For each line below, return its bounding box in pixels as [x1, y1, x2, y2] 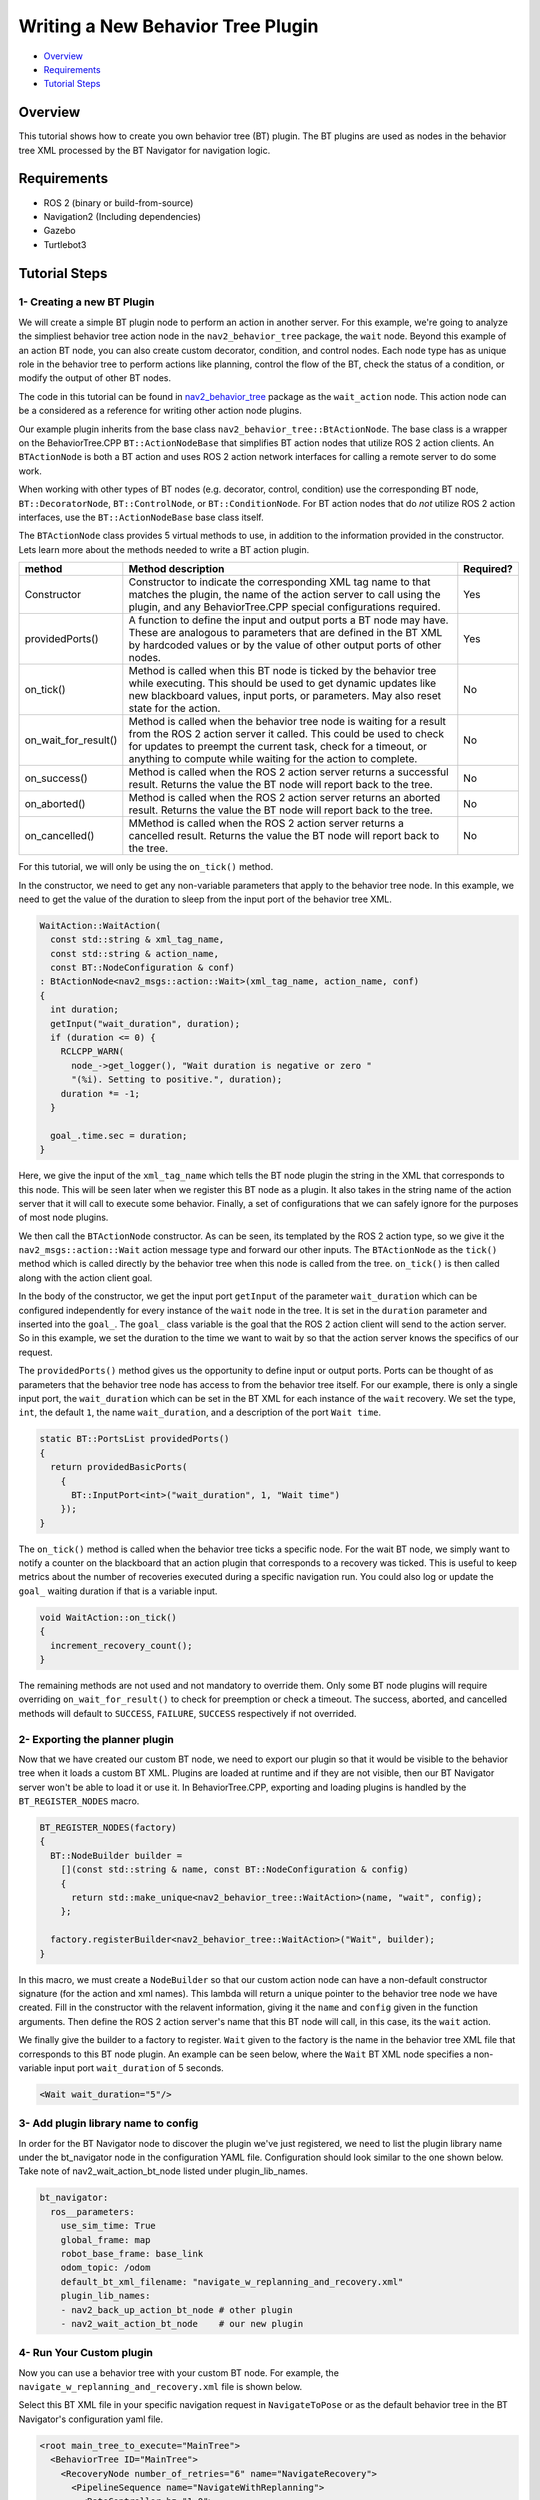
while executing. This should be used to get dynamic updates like [128, 676, 437, 690]
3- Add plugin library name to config [18, 2116, 199, 2130]
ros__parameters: [50, 2206, 135, 2217]
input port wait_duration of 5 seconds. [53, 2061, 224, 2074]
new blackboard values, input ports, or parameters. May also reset [128, 689, 442, 703]
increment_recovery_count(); [50, 1640, 194, 1651]
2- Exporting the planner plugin [18, 1732, 175, 1746]
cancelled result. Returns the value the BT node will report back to [128, 829, 440, 843]
